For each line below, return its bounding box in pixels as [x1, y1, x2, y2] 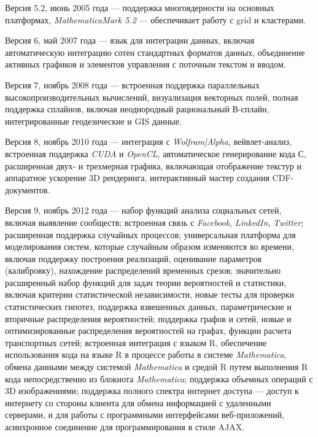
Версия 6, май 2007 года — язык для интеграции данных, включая [5, 34, 255, 47]
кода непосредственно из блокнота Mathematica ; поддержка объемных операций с [5, 372, 313, 385]
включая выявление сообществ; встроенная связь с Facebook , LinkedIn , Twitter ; [5, 215, 304, 228]
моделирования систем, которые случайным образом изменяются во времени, [5, 240, 294, 253]
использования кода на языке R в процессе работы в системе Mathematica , [5, 348, 287, 361]
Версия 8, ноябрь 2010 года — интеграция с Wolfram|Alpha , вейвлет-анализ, [5, 135, 292, 148]
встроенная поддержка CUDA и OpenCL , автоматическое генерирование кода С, [5, 147, 306, 160]
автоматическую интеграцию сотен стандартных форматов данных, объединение [5, 45, 305, 58]
